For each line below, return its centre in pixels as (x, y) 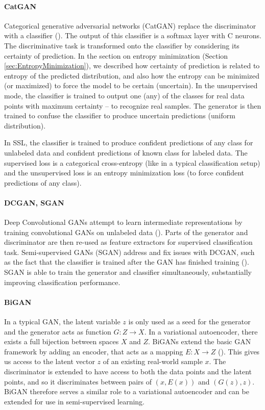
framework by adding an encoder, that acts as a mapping (94, 351)
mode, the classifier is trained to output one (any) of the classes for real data (124, 95)
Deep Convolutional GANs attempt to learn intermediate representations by (123, 222)
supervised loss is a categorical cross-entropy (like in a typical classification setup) (132, 162)
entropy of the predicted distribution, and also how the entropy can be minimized (132, 75)
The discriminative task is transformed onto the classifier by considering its (122, 45)
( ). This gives (239, 351)
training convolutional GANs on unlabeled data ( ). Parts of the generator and (126, 232)
